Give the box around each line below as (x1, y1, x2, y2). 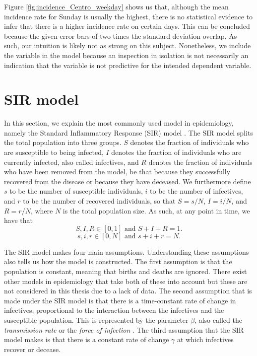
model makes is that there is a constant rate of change (4, 334, 169, 345)
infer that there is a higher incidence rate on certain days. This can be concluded (4, 21, 250, 31)
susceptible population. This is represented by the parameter (4, 314, 189, 325)
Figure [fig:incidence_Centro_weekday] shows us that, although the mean (4, 1, 229, 11)
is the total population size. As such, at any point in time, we (63, 205, 250, 215)
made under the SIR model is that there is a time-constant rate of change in (4, 295, 236, 305)
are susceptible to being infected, (4, 147, 104, 157)
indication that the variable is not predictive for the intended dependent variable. (4, 60, 252, 70)
